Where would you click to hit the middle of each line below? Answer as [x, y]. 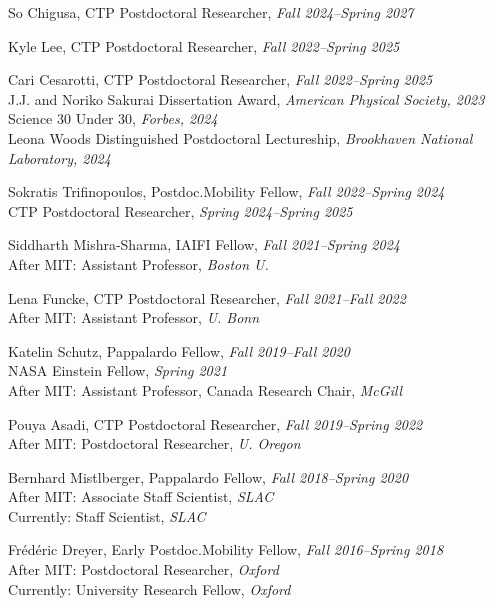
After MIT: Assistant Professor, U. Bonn [134, 317]
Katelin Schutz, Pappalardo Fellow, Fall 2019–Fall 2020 [179, 350]
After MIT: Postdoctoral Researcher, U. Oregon [154, 443]
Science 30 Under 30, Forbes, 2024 [113, 118]
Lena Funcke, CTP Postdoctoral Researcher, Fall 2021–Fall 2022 [207, 297]
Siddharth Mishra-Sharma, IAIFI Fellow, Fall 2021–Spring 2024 [204, 244]
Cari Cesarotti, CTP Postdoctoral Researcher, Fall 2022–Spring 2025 [220, 79]
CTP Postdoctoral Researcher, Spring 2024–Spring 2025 [180, 210]
